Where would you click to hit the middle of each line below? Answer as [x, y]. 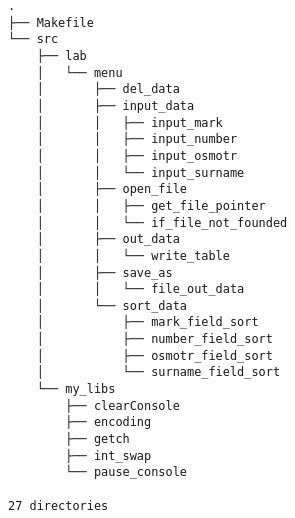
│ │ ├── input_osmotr [137, 155]
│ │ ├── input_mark [129, 122]
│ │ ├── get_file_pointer [151, 205]
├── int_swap [108, 455]
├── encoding [108, 422]
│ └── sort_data [111, 305]
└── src [33, 39]
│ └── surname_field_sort [158, 372]
